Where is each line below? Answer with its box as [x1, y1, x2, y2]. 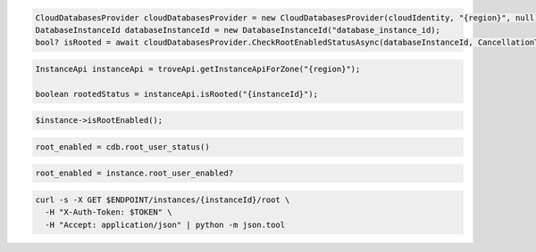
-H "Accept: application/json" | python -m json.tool [45, 219, 286, 230]
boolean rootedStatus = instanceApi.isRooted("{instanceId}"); [35, 89, 319, 99]
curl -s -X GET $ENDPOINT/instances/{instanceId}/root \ [35, 195, 290, 205]
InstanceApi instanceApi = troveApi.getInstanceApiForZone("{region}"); [35, 63, 361, 74]
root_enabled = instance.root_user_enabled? [35, 168, 234, 178]
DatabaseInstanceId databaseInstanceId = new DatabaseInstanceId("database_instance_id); [35, 25, 441, 35]
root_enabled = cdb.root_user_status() [35, 142, 210, 151]
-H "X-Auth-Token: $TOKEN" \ [45, 207, 173, 217]
